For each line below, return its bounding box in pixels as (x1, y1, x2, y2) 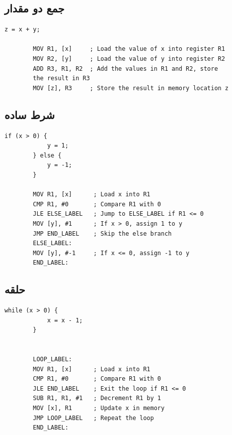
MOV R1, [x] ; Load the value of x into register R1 (33, 45, 225, 53)
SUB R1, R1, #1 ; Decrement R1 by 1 (33, 395, 161, 402)
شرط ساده (4, 107, 55, 122)
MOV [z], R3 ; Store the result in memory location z (33, 84, 229, 92)
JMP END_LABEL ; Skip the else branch (33, 230, 172, 237)
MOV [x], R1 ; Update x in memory (33, 405, 165, 412)
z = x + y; (4, 26, 40, 33)
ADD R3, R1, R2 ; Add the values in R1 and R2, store (33, 65, 218, 72)
